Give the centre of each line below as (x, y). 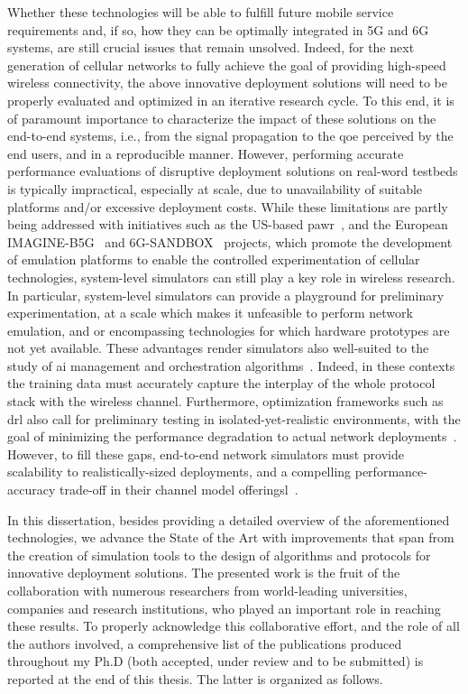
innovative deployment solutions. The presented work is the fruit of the (204, 573)
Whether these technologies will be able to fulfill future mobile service (201, 12)
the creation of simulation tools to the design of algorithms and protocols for (219, 555)
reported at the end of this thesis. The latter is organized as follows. (195, 678)
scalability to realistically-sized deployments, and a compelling (179, 472)
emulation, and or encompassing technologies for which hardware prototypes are (229, 330)
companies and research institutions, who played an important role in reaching (224, 608)
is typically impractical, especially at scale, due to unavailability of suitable (215, 188)
